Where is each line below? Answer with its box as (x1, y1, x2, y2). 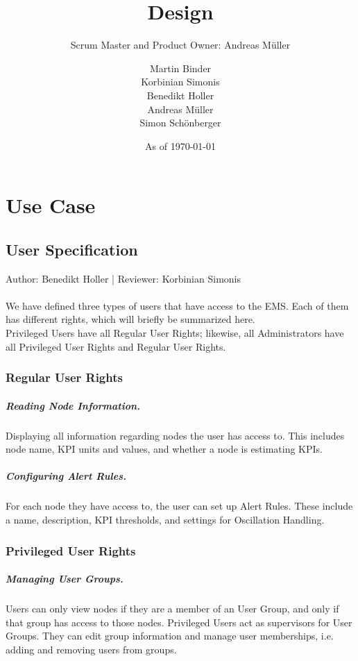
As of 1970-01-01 (145, 138, 216, 153)
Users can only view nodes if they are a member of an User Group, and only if (6, 601, 339, 615)
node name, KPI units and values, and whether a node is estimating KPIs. (6, 442, 323, 456)
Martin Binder (149, 60, 212, 75)
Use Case (6, 191, 96, 219)
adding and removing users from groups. (6, 642, 177, 656)
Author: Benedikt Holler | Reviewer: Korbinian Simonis (6, 271, 241, 285)
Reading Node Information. (6, 398, 141, 412)
